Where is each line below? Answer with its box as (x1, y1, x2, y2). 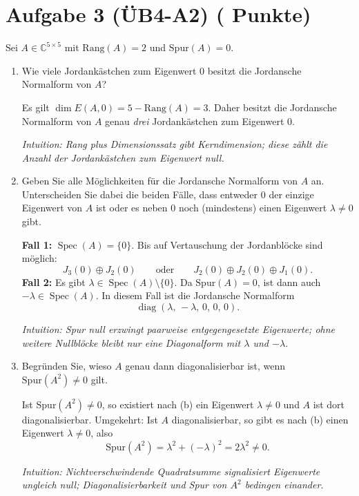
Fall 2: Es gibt (21, 274, 86, 289)
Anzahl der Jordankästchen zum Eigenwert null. (21, 150, 224, 164)
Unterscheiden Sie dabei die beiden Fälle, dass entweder (21, 187, 258, 201)
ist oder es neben (95, 200, 168, 215)
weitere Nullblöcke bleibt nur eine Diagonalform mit (21, 335, 241, 350)
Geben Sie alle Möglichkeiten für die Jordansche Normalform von (21, 173, 298, 188)
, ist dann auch (257, 274, 321, 289)
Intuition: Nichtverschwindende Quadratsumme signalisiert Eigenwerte (21, 464, 320, 478)
